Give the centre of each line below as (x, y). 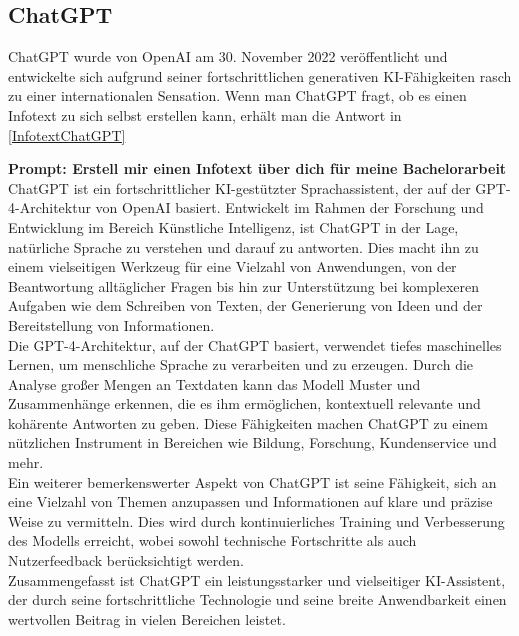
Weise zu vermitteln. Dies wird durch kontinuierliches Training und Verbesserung (256, 520)
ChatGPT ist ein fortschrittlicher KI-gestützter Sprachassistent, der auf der (239, 187)
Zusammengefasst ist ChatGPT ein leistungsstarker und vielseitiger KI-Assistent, (257, 579)
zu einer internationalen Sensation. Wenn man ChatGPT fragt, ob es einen (237, 95)
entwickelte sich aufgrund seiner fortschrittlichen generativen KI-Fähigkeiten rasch (260, 75)
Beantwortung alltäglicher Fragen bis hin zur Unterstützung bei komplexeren (243, 285)
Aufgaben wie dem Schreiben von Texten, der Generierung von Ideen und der (245, 305)
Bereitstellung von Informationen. (111, 324)
